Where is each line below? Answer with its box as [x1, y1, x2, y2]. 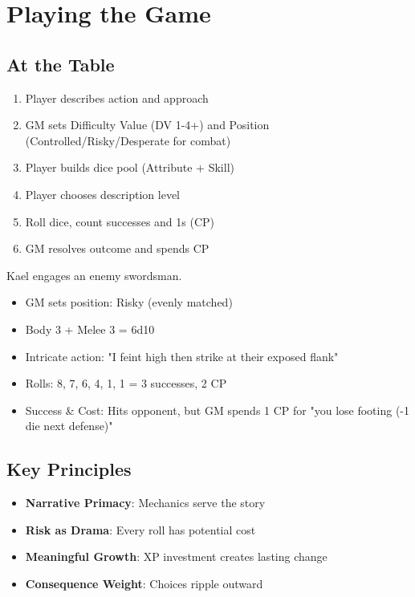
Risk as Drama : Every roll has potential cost [25, 521, 256, 538]
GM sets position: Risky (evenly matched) [25, 294, 233, 311]
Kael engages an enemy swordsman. [6, 266, 182, 283]
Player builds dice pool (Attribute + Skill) [25, 159, 234, 176]
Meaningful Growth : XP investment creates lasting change [25, 548, 328, 565]
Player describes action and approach [25, 89, 209, 106]
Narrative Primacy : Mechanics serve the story [25, 494, 266, 511]
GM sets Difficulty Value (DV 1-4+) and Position [25, 116, 270, 133]
